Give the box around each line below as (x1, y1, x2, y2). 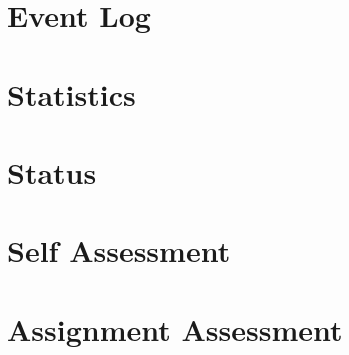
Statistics (7, 73, 136, 114)
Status (7, 151, 97, 192)
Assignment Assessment (7, 308, 343, 349)
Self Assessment (7, 230, 231, 271)
